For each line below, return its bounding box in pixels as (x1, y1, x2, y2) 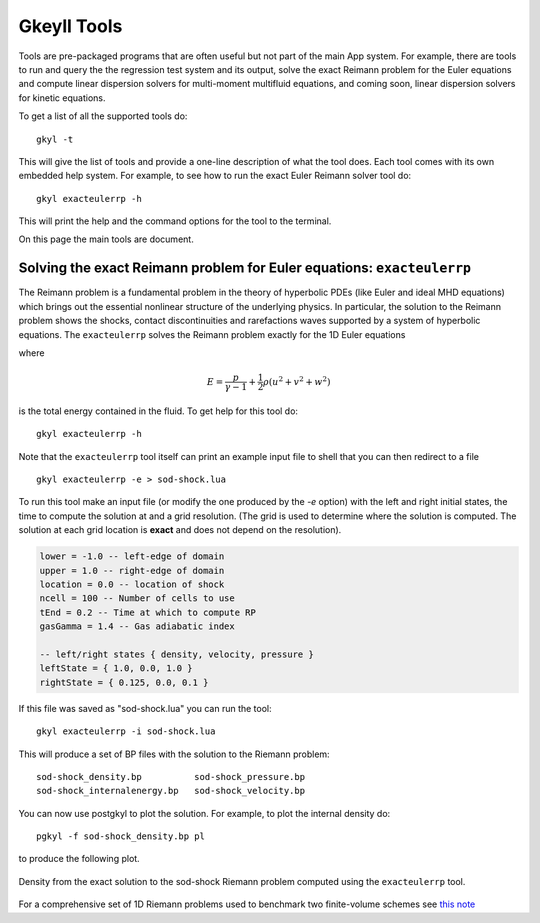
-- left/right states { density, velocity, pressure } (39, 648, 314, 660)
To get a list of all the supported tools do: (18, 110, 188, 122)
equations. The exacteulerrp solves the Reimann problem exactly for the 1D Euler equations (18, 328, 406, 340)
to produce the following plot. (18, 853, 140, 865)
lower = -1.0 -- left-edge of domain (39, 551, 225, 562)
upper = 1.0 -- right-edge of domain (39, 565, 225, 576)
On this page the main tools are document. (18, 233, 194, 245)
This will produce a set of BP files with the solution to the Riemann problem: (18, 748, 330, 760)
